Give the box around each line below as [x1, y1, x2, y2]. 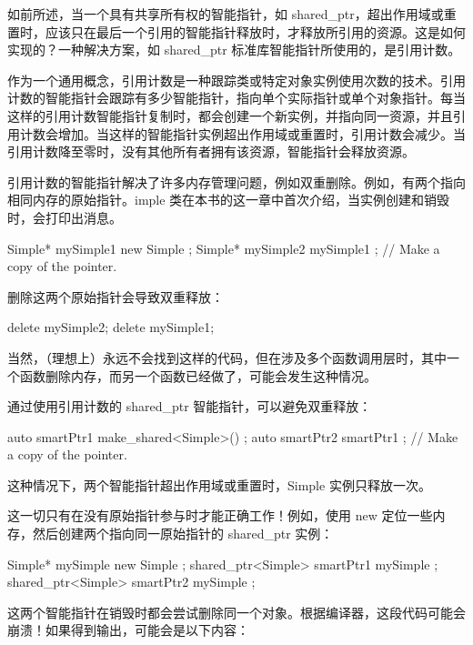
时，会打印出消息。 [7, 207, 122, 227]
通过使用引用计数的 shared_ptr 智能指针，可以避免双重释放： [7, 397, 372, 416]
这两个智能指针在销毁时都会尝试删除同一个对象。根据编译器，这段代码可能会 [7, 602, 466, 621]
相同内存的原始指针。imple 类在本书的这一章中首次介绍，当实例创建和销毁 [7, 190, 450, 209]
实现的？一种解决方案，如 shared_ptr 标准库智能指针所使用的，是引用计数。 [7, 40, 461, 59]
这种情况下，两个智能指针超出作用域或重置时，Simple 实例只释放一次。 [7, 475, 431, 494]
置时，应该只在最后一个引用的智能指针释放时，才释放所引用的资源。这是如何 [7, 22, 466, 41]
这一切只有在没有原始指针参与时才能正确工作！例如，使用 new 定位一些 [7, 506, 433, 525]
